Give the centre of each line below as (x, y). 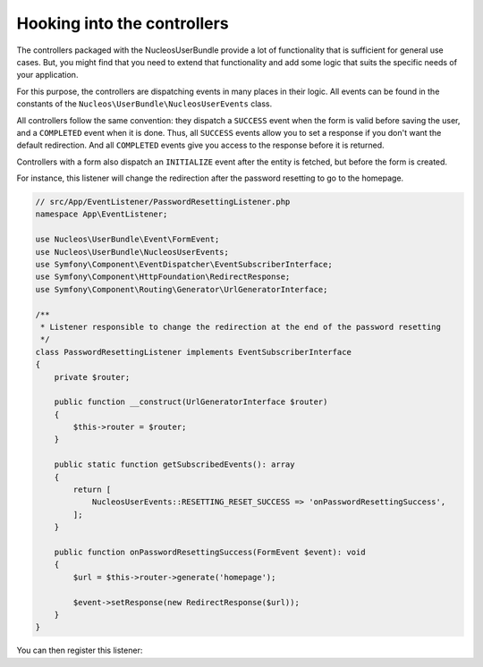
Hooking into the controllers (123, 23)
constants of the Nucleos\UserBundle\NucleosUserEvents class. (144, 104)
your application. (47, 75)
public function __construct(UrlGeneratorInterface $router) (191, 402)
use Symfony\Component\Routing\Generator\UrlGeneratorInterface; (182, 289)
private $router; (92, 377)
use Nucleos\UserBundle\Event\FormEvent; (127, 240)
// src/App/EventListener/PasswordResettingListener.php (163, 202)
